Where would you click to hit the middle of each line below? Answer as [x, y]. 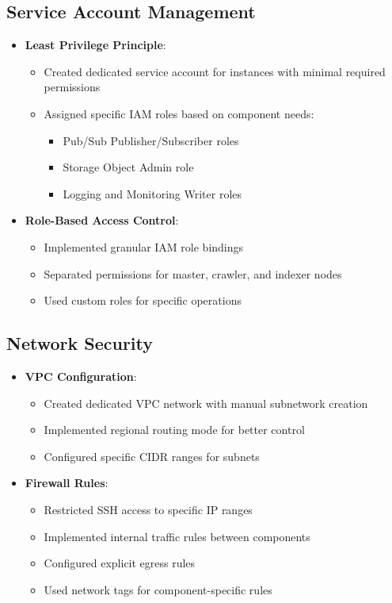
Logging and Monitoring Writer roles [152, 193]
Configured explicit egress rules [120, 563]
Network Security [80, 343]
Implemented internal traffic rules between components [177, 536]
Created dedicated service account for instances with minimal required [215, 71]
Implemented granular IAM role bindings [144, 246]
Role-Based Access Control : [102, 220]
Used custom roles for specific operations [143, 300]
